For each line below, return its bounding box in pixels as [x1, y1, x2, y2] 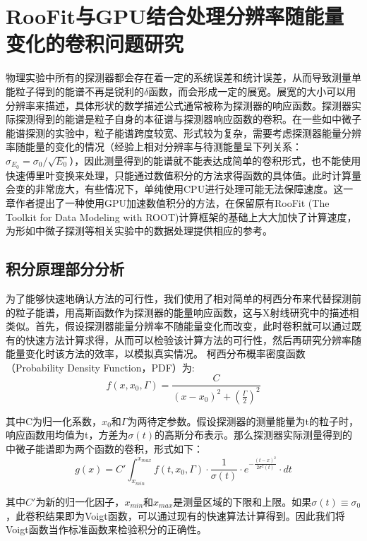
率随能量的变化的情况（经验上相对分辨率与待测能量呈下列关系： [6, 139, 302, 154]
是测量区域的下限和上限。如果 [173, 494, 312, 509]
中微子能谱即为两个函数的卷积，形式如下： [6, 441, 203, 456]
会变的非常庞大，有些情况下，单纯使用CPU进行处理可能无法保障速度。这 [6, 182, 344, 196]
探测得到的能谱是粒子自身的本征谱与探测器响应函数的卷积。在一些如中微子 [15, 112, 361, 126]
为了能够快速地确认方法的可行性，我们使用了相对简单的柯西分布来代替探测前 [6, 290, 361, 305]
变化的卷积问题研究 [6, 29, 184, 58]
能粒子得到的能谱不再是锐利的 [6, 83, 144, 98]
